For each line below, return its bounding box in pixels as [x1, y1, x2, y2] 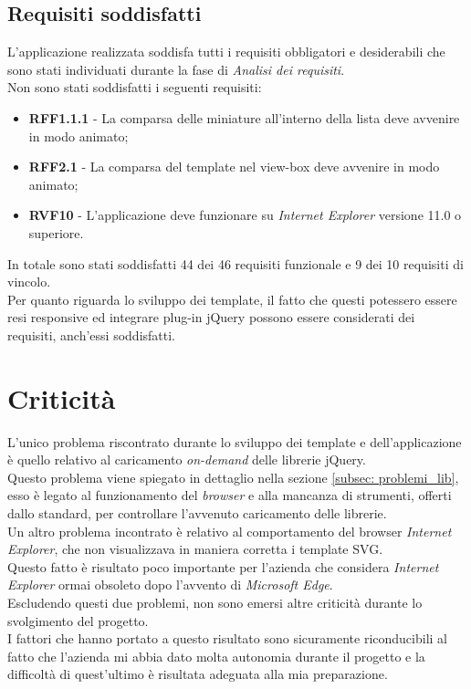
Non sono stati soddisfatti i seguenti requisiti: [7, 78, 262, 97]
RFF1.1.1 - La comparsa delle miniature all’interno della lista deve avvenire [28, 108, 460, 127]
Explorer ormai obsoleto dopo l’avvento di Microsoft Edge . [7, 575, 333, 594]
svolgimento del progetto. [7, 611, 149, 630]
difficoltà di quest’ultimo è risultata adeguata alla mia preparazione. [7, 664, 388, 684]
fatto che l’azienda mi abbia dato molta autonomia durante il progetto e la [7, 646, 425, 665]
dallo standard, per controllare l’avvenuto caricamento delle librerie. [7, 504, 387, 523]
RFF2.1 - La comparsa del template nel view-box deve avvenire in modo [28, 157, 440, 176]
